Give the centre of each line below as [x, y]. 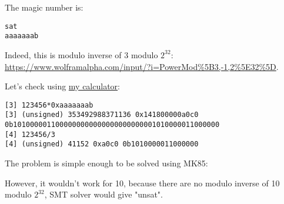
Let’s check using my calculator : [62, 86]
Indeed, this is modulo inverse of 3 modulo [81, 54]
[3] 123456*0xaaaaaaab [49, 105]
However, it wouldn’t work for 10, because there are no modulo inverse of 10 [142, 183]
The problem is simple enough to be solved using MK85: [106, 163]
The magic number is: [44, 7]
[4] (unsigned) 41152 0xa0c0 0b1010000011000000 [102, 144]
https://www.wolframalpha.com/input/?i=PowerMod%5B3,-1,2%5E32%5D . [142, 66]
